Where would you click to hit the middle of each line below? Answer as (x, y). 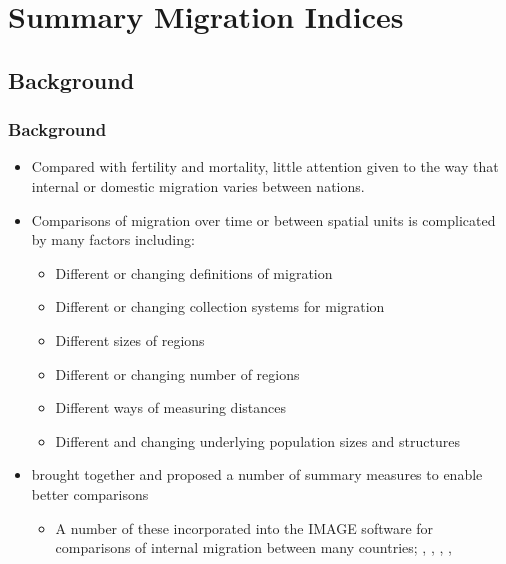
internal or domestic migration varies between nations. (198, 185)
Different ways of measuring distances (170, 407)
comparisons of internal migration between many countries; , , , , (253, 547)
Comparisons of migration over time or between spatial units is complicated (263, 219)
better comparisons (90, 493)
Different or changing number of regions (177, 373)
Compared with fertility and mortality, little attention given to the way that (265, 166)
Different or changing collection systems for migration (220, 306)
